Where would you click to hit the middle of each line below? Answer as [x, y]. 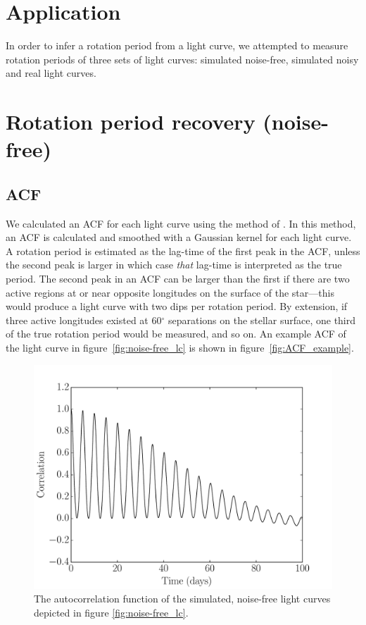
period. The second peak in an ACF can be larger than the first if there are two [178, 279]
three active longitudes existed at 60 [84, 320]
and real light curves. [51, 73]
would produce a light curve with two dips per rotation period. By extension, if [177, 306]
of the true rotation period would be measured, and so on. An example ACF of [176, 334]
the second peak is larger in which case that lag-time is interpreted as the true [174, 265]
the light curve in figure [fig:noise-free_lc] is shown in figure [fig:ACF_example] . [180, 348]
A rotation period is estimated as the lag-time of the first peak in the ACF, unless [183, 250]
